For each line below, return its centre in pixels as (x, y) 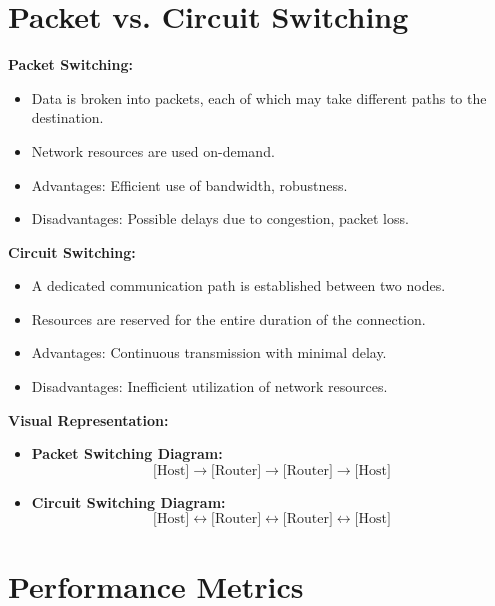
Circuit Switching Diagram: (128, 501)
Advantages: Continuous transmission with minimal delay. (209, 352)
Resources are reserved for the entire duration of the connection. (228, 318)
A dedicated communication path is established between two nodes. (238, 285)
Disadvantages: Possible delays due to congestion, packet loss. (220, 218)
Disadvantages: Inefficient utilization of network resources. (209, 386)
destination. (67, 117)
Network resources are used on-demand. (153, 150)
